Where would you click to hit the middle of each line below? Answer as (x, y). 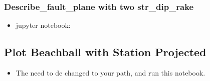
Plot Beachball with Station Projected (105, 52)
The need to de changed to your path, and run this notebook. (111, 73)
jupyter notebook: (43, 25)
